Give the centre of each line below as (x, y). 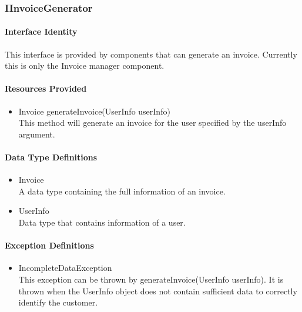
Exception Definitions (49, 245)
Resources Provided (46, 88)
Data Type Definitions (51, 157)
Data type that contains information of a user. (102, 222)
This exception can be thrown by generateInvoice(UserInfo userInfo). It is (151, 279)
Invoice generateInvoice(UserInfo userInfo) (94, 111)
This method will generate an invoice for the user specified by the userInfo (152, 123)
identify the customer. (58, 302)
